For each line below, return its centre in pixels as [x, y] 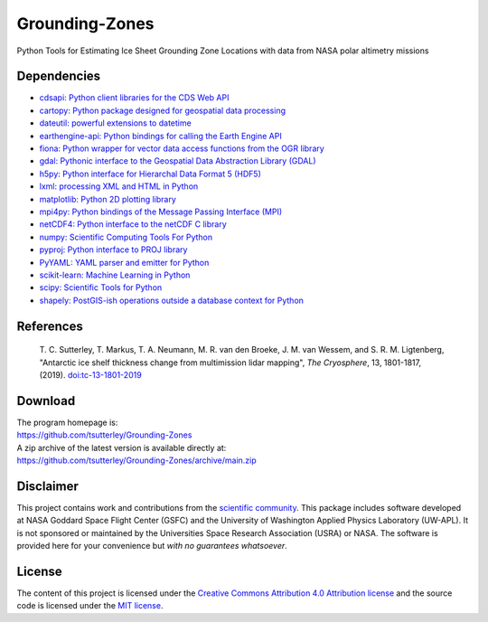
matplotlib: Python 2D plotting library [108, 199]
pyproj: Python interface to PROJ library [113, 250]
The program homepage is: [67, 422]
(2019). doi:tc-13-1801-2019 [90, 374]
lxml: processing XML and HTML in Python [119, 186]
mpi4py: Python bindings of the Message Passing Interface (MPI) [161, 212]
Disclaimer [47, 486]
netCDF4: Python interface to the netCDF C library [133, 224]
